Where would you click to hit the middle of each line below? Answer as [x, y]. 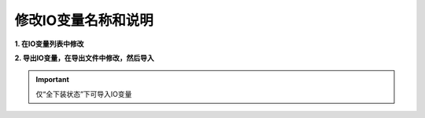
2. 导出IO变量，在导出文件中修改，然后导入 [85, 58]
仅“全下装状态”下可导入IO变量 [84, 94]
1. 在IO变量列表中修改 [49, 44]
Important [53, 80]
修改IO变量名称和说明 [84, 20]
